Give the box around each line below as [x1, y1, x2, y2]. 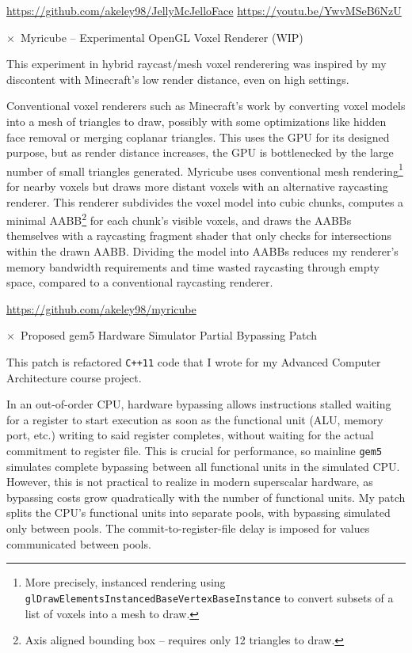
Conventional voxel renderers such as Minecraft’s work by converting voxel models [6, 97, 406, 114]
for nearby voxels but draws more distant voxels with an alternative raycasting [6, 178, 388, 194]
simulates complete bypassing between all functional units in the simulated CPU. [6, 457, 400, 474]
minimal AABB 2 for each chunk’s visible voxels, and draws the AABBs [6, 210, 352, 228]
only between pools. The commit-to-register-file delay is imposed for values [6, 520, 370, 537]
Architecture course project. [6, 369, 142, 385]
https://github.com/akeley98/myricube [6, 300, 196, 317]
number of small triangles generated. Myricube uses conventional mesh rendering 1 [6, 160, 403, 179]
